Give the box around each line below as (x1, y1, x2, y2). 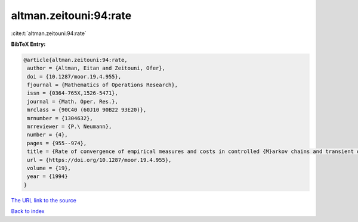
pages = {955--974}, (27, 140, 87, 146)
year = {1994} (27, 173, 68, 180)
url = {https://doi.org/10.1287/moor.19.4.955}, (27, 157, 172, 163)
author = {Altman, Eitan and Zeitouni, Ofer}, (27, 65, 165, 71)
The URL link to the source (11, 196, 77, 204)
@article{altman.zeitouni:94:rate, (23, 57, 128, 63)
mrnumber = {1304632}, (27, 115, 94, 121)
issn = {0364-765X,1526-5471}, (27, 90, 119, 96)
